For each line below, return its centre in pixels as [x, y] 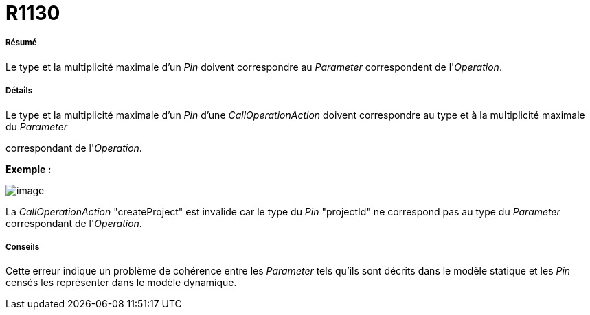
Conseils [23, 247]
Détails [19, 91]
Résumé [21, 43]
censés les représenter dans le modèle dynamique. [121, 283]
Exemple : [29, 169]
